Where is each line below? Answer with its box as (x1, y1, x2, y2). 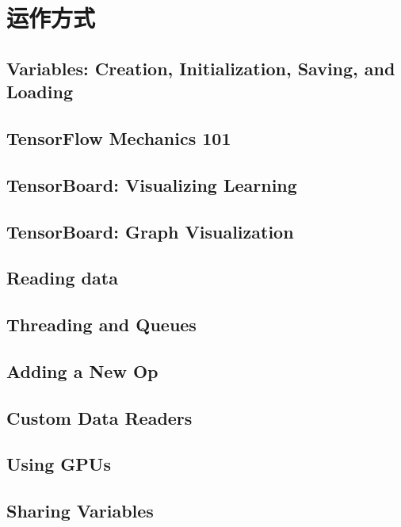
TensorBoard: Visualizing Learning (6, 172, 297, 197)
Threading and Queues (6, 312, 197, 337)
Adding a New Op (6, 358, 158, 383)
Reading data (6, 265, 118, 290)
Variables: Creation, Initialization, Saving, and (6, 55, 395, 80)
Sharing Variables (6, 498, 154, 523)
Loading (6, 79, 73, 104)
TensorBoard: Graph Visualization (6, 219, 294, 243)
